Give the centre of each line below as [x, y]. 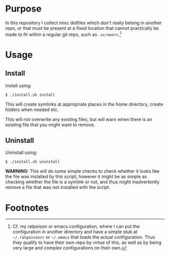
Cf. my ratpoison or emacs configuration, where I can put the [76, 226]
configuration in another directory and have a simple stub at [75, 232]
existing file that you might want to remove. [50, 125]
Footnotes [27, 208]
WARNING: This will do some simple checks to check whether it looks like [82, 171]
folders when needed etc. [32, 110]
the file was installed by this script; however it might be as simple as [76, 177]
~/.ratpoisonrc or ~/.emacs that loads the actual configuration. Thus [84, 237]
